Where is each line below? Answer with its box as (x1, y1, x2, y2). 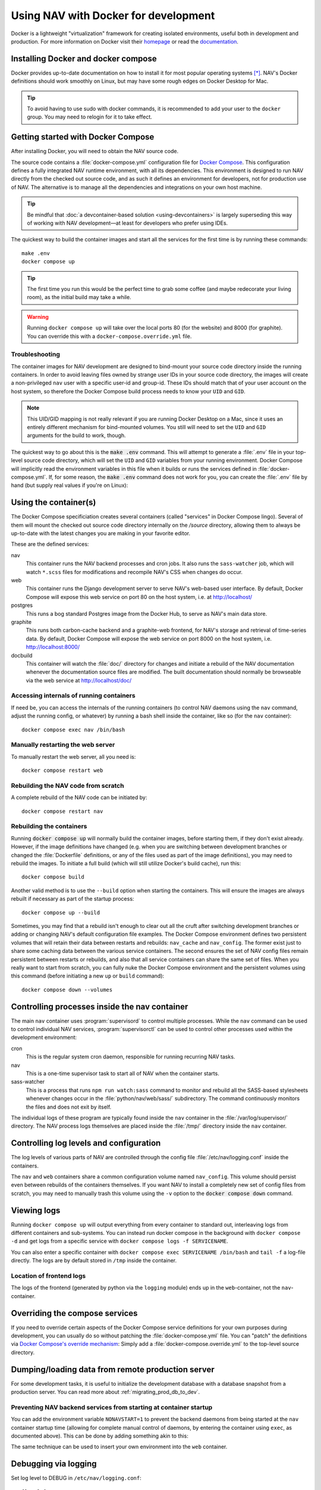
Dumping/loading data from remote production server (11, 1364, 215, 1374)
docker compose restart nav (21, 808, 103, 815)
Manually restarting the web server (11, 741, 115, 749)
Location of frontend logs (11, 1272, 86, 1280)
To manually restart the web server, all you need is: (11, 753, 136, 760)
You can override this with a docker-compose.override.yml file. (27, 333, 192, 340)
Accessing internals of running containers (11, 691, 136, 700)
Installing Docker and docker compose (11, 54, 157, 64)
